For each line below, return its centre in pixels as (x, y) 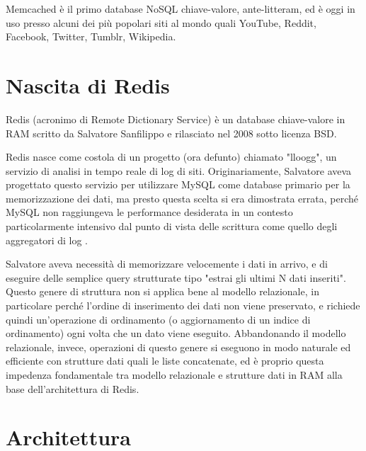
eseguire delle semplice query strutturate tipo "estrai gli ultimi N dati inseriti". (176, 277)
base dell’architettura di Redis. (73, 388)
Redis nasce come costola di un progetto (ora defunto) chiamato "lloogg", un (171, 157)
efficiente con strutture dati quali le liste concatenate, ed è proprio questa (165, 361)
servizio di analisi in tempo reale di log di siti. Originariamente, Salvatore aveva (179, 170)
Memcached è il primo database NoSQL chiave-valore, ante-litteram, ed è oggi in (181, 8)
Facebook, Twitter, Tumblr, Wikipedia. (91, 36)
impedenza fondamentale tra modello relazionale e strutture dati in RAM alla (174, 375)
